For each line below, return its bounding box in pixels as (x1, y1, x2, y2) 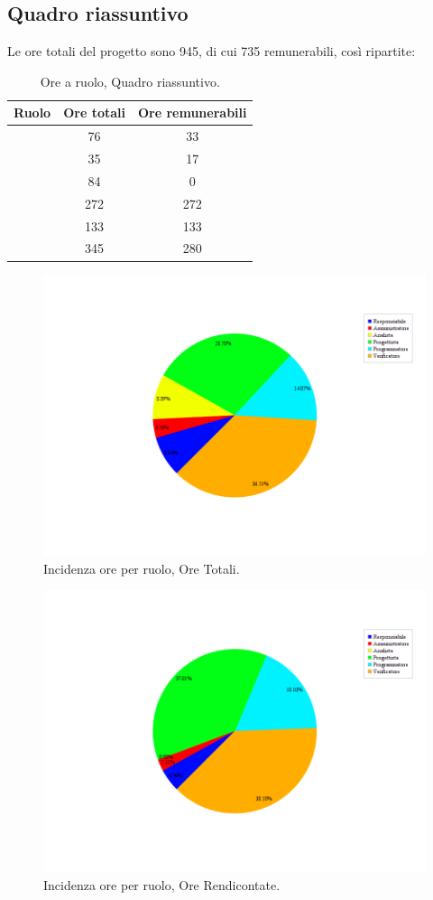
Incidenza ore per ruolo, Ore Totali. (43, 558, 240, 577)
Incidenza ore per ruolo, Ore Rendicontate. (43, 875, 281, 894)
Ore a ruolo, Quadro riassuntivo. (40, 71, 220, 90)
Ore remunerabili (137, 103, 247, 122)
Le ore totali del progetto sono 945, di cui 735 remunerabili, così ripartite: (7, 42, 416, 61)
